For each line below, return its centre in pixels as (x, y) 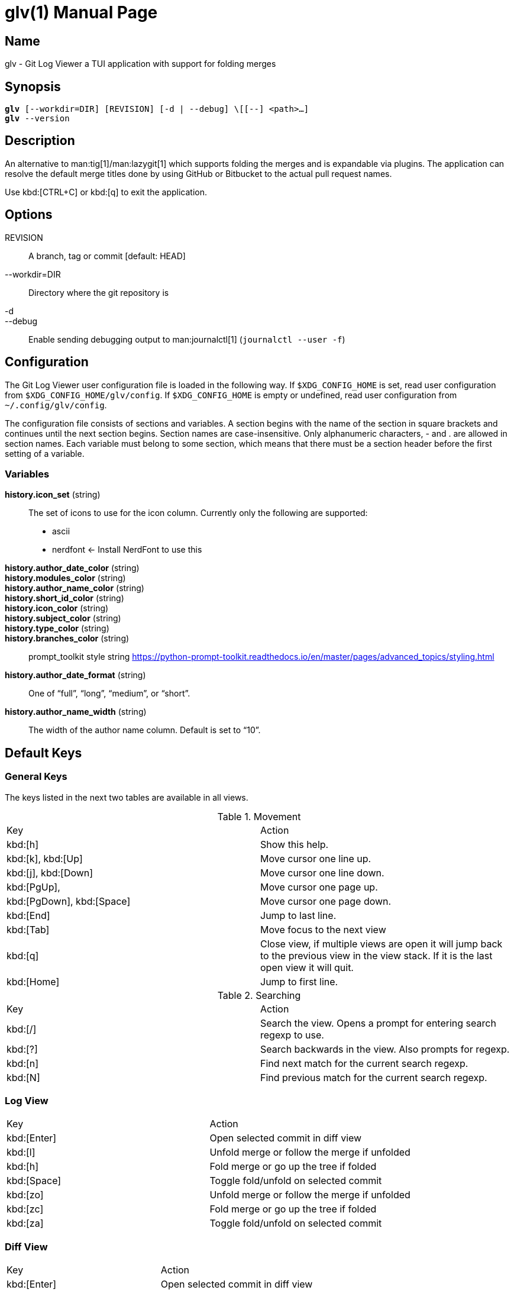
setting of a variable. (45, 453)
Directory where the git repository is (99, 292)
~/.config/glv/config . (56, 405)
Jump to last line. (298, 915)
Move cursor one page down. (326, 901)
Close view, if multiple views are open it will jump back (382, 944)
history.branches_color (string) (67, 638)
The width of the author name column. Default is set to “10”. (145, 730)
